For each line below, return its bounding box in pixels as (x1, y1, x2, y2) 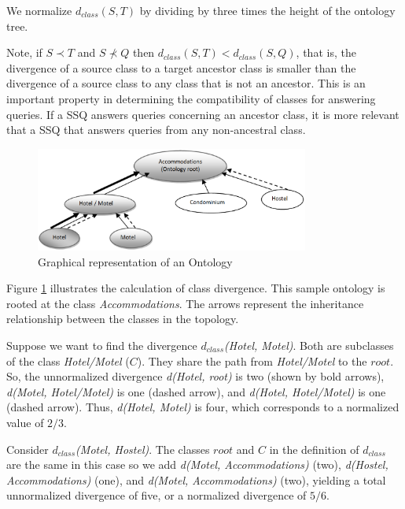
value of (6, 414, 44, 430)
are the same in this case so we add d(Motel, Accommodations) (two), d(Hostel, (6, 456, 388, 473)
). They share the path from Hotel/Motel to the (137, 352, 367, 369)
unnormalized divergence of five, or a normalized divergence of (6, 487, 307, 503)
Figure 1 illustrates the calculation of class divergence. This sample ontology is (6, 280, 385, 296)
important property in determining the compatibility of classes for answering (6, 90, 376, 106)
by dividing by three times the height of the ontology (139, 2, 396, 18)
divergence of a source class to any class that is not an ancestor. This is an (6, 75, 366, 91)
